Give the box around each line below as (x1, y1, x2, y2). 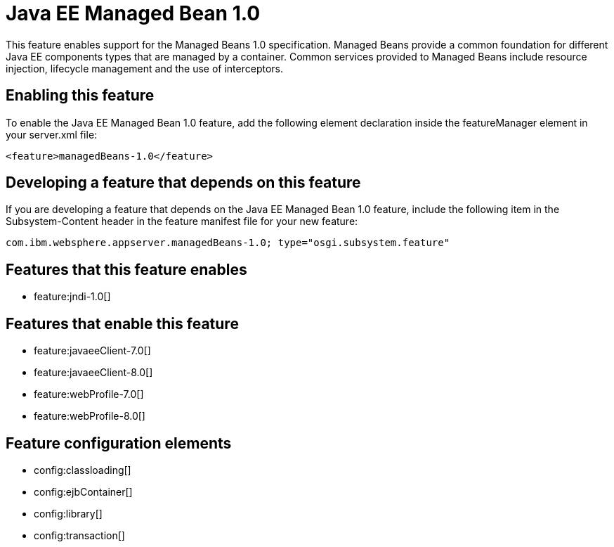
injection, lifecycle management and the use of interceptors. (6, 62, 284, 75)
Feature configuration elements (6, 434, 232, 452)
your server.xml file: (6, 128, 98, 141)
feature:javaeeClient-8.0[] (34, 366, 153, 379)
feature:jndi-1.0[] (34, 290, 111, 303)
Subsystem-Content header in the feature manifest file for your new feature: (6, 215, 358, 228)
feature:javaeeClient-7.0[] (34, 345, 151, 357)
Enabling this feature (6, 86, 155, 105)
